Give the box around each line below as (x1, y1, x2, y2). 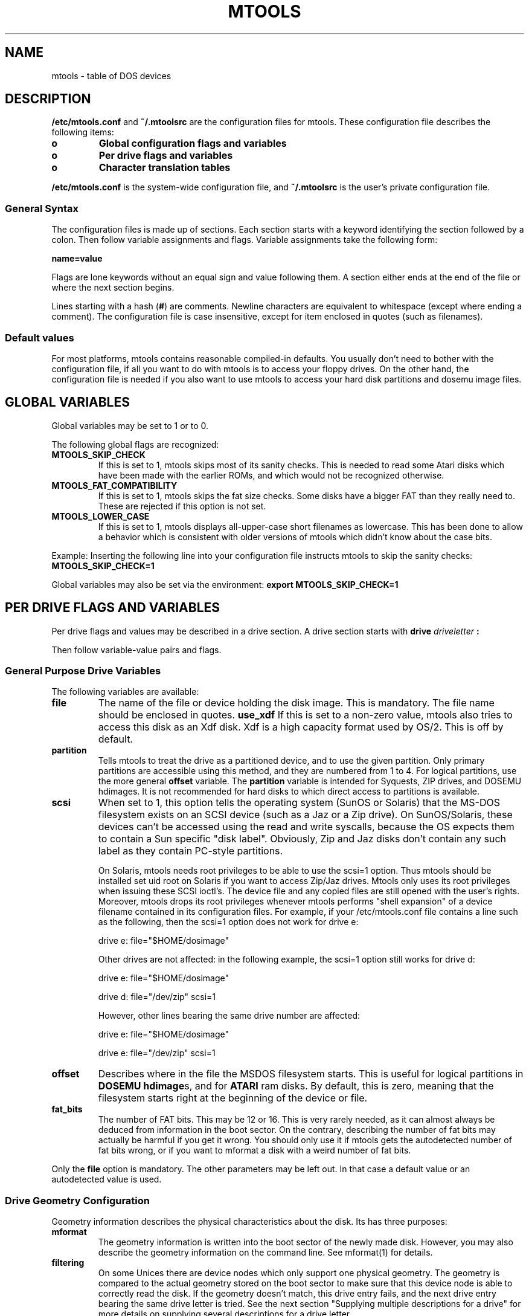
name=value (51, 253, 103, 264)
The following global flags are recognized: (51, 439, 219, 450)
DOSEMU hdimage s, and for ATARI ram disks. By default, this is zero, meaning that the (98, 1080, 494, 1092)
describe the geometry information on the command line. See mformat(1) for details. (98, 1247, 433, 1258)
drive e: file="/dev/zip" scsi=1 (98, 1048, 216, 1059)
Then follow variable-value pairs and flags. (51, 644, 222, 655)
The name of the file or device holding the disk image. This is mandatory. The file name (98, 697, 495, 709)
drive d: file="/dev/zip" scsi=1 (98, 992, 216, 1002)
